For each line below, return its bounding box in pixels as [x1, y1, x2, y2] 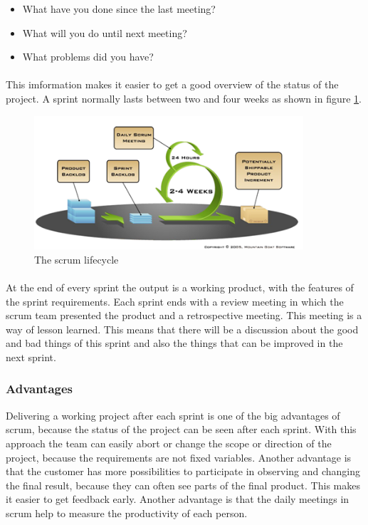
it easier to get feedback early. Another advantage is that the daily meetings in [6, 492, 349, 506]
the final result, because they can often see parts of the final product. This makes [6, 477, 360, 492]
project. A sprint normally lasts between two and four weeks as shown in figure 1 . [6, 90, 362, 105]
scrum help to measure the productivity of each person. [6, 505, 248, 520]
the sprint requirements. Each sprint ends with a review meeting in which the [6, 293, 344, 308]
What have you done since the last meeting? [22, 1, 216, 16]
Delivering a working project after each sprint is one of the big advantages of [6, 407, 340, 422]
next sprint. [6, 349, 56, 364]
